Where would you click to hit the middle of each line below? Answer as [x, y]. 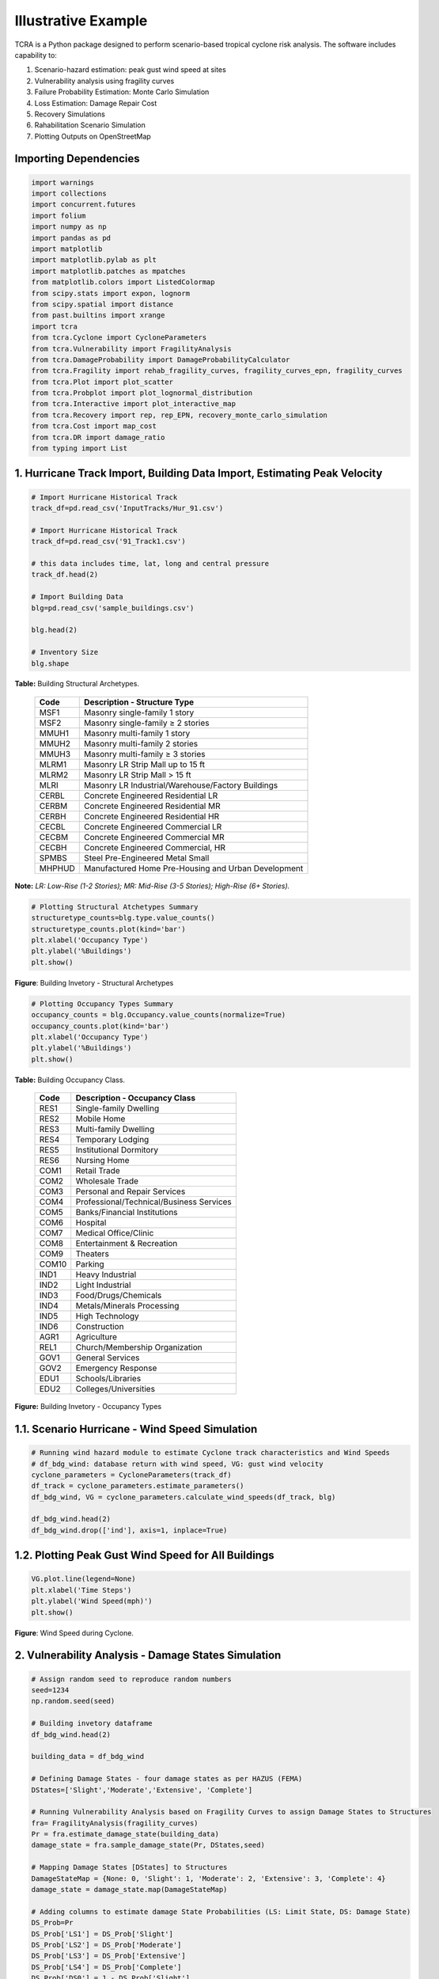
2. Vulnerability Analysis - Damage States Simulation [148, 1656]
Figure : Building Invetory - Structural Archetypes [94, 982]
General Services [108, 1358]
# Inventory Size [65, 652]
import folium [59, 215]
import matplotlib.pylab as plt [94, 260]
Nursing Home [102, 1160]
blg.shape [50, 663]
